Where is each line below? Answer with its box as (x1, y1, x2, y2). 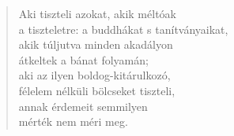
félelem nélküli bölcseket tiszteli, (18, 82, 175, 98)
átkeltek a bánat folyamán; (18, 51, 149, 68)
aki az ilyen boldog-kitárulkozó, (18, 67, 171, 83)
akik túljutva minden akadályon (18, 36, 173, 53)
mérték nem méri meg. (18, 113, 128, 130)
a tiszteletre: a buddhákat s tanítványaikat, (18, 20, 228, 37)
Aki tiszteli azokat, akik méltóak (18, 6, 176, 21)
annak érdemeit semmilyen (18, 97, 148, 114)
